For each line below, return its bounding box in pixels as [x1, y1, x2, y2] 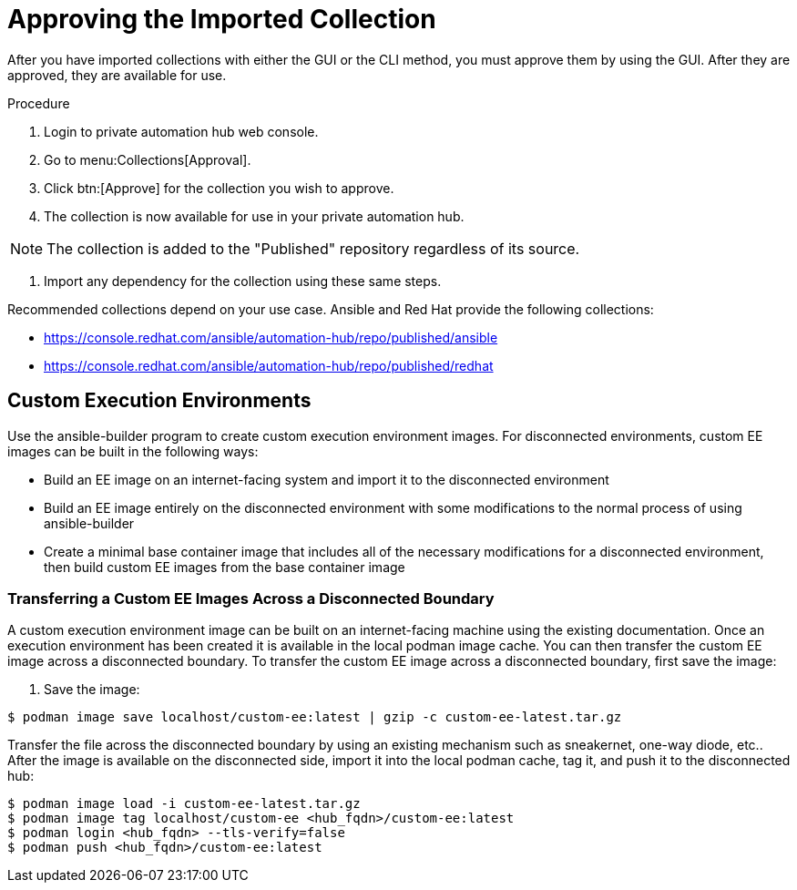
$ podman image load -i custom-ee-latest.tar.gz [7, 796, 361, 812]
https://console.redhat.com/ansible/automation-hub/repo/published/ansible [44, 329, 498, 345]
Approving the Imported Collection [7, 4, 436, 35]
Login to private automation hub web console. [44, 123, 319, 139]
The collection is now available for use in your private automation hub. [44, 208, 465, 224]
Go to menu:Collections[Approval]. [44, 151, 251, 168]
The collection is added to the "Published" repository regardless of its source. [46, 239, 580, 258]
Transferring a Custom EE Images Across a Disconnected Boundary [7, 588, 495, 608]
